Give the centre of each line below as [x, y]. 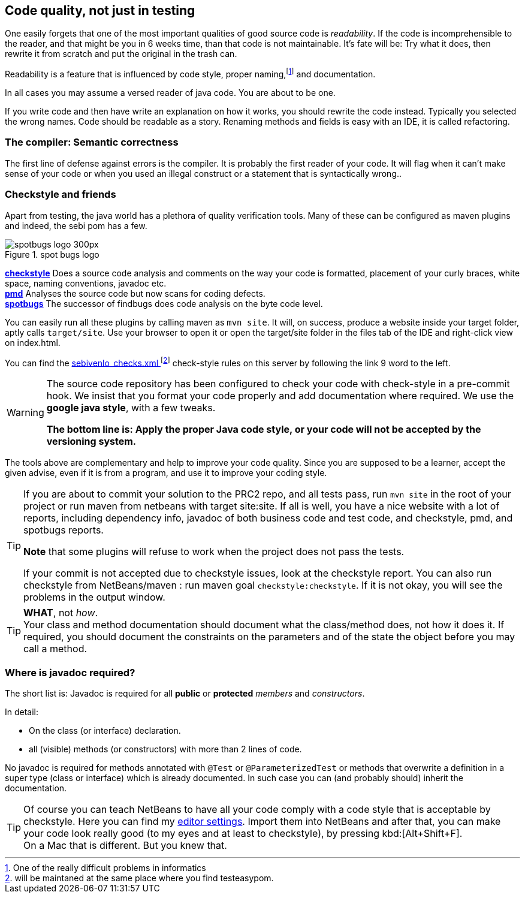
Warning [25, 413]
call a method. [55, 649]
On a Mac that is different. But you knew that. [125, 845]
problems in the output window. [94, 597]
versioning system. [91, 442]
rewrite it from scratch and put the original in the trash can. [121, 54]
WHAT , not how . [61, 613]
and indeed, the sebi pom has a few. [76, 225]
